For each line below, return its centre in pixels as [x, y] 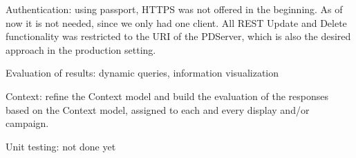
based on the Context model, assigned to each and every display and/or [158, 109]
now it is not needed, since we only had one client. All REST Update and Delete [176, 22]
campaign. [27, 123]
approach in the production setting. [81, 49]
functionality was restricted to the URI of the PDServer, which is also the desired [178, 36]
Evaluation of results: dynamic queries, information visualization [142, 73]
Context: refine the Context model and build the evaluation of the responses [167, 96]
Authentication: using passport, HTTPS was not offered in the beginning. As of [174, 9]
